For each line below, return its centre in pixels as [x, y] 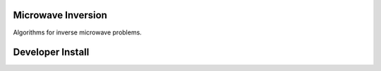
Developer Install [51, 52]
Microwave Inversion [60, 15]
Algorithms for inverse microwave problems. [78, 32]
